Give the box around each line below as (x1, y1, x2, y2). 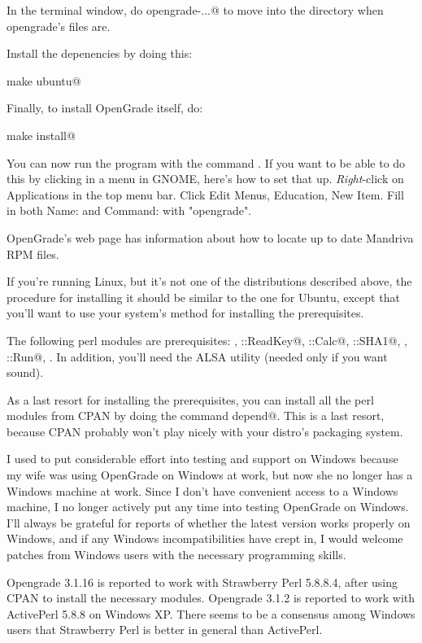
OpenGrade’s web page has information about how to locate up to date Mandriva (7, 229, 414, 246)
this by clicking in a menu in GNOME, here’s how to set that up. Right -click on (7, 170, 404, 187)
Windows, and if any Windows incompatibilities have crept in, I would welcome (7, 530, 403, 547)
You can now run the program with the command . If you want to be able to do (7, 154, 406, 171)
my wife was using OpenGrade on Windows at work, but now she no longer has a (7, 466, 413, 483)
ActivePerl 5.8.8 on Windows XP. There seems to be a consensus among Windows (7, 605, 415, 622)
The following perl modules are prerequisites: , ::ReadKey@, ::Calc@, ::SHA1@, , (7, 331, 407, 348)
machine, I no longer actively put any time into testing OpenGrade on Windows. (7, 498, 409, 515)
